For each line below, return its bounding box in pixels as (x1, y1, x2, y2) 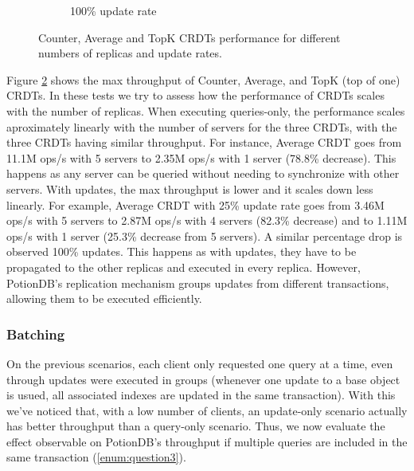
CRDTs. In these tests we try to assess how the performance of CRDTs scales (6, 87, 385, 104)
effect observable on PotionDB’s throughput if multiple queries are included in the (6, 433, 408, 449)
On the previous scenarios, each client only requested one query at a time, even (6, 355, 393, 371)
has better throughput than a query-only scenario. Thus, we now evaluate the (6, 418, 385, 434)
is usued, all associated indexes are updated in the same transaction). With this (6, 387, 396, 403)
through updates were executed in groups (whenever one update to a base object (6, 371, 400, 387)
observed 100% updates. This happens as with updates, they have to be (6, 243, 357, 260)
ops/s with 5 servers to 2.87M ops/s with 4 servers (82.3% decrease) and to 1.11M (6, 212, 408, 229)
